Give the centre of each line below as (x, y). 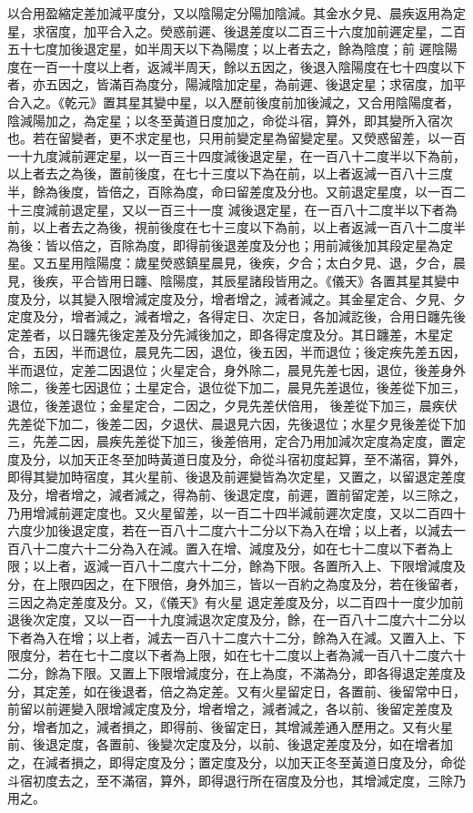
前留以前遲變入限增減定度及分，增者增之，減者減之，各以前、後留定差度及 (230, 709)
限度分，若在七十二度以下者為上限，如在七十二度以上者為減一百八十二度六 (230, 655)
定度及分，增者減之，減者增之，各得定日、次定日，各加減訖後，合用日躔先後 (236, 316)
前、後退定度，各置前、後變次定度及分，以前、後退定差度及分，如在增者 (224, 744)
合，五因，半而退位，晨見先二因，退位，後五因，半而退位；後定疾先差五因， (236, 352)
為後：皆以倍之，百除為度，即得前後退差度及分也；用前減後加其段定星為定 (230, 244)
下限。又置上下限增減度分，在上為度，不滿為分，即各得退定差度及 (268, 672)
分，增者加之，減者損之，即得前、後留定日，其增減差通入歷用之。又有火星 (230, 726)
